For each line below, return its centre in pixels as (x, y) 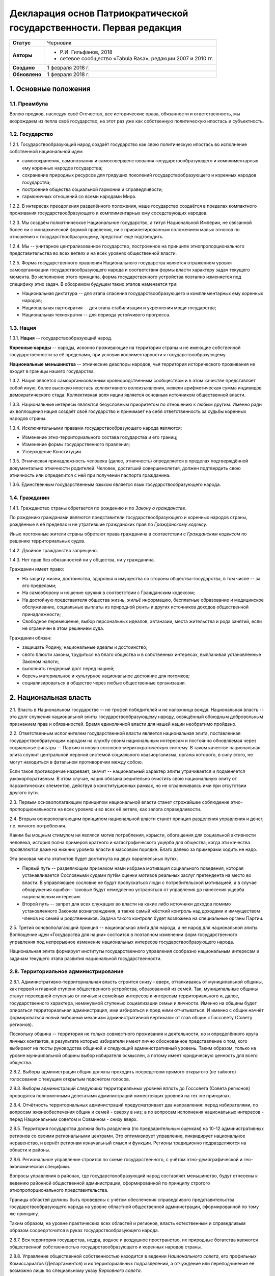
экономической (27, 1167)
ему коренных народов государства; (62, 168)
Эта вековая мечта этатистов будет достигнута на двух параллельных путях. (94, 859)
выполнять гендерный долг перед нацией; (68, 669)
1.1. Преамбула (29, 104)
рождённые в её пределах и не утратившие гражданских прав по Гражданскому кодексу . (108, 524)
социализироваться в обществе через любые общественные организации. (104, 683)
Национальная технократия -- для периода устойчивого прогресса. (96, 315)
